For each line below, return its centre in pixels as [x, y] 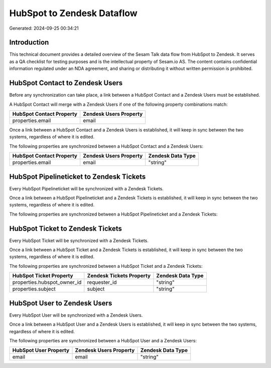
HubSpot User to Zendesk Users [61, 303]
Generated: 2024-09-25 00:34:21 [44, 28]
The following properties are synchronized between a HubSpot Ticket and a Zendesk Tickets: [106, 266]
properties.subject [34, 289]
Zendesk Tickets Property [119, 276]
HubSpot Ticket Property [43, 276]
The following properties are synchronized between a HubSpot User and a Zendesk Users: [103, 340]
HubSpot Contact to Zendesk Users [66, 83]
